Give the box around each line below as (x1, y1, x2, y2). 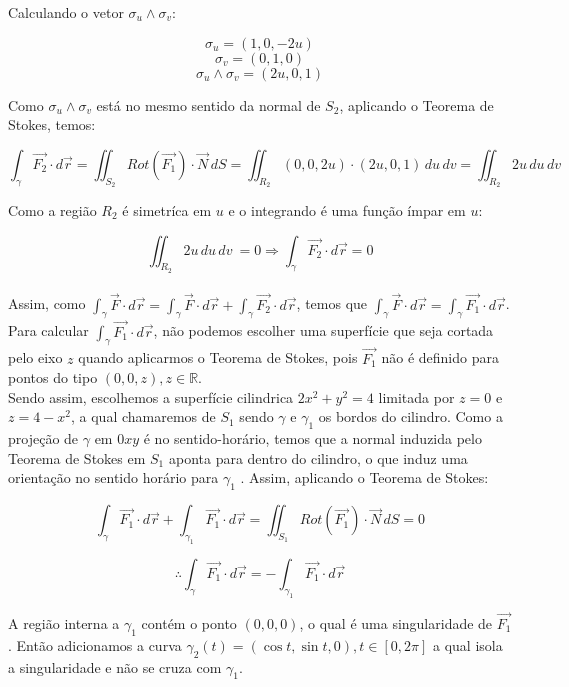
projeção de (8, 428, 79, 449)
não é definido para (381, 347, 499, 368)
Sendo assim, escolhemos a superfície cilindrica (8, 386, 294, 407)
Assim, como (8, 293, 86, 314)
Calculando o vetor (8, 2, 124, 22)
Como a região (8, 199, 97, 220)
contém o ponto (141, 612, 237, 633)
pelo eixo (8, 347, 63, 368)
